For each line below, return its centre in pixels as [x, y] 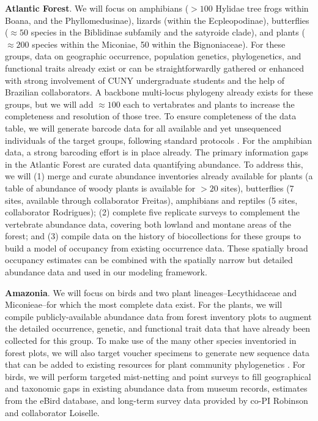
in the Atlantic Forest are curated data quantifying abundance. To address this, [154, 164]
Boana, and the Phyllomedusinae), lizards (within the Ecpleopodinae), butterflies [157, 20]
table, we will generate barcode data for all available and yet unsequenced [143, 128]
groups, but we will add [49, 104]
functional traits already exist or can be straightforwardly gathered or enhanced [155, 68]
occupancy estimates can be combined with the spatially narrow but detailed [149, 260]
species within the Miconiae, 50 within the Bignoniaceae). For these [159, 44]
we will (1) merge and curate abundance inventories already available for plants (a [159, 176]
